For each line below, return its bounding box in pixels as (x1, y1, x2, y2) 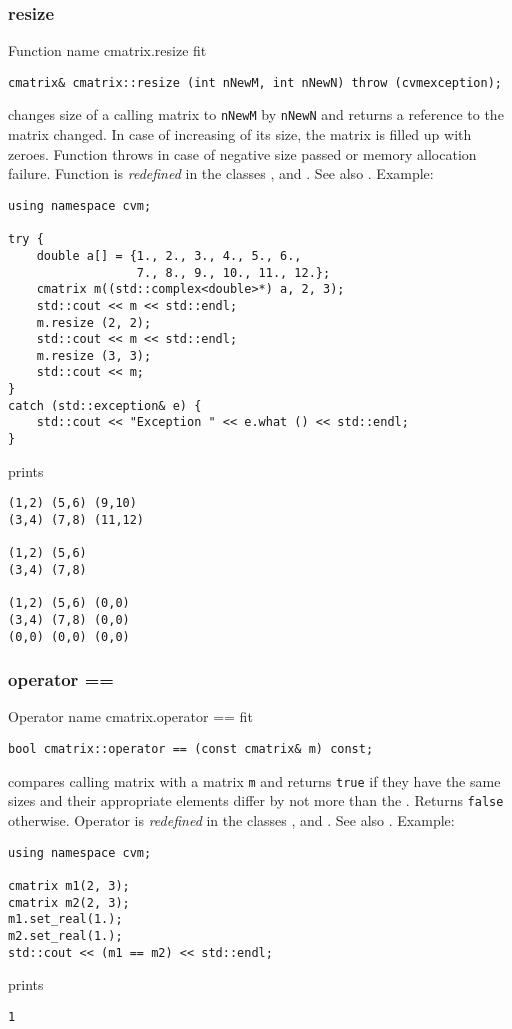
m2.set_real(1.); (8, 928, 123, 943)
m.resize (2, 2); (36, 315, 152, 330)
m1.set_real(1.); (8, 912, 123, 927)
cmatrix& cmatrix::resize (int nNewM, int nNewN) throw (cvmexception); (8, 75, 502, 90)
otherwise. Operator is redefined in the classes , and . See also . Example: (8, 810, 455, 831)
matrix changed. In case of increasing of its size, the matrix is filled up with (8, 124, 472, 145)
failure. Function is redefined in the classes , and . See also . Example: (8, 163, 434, 184)
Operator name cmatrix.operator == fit (8, 706, 253, 727)
